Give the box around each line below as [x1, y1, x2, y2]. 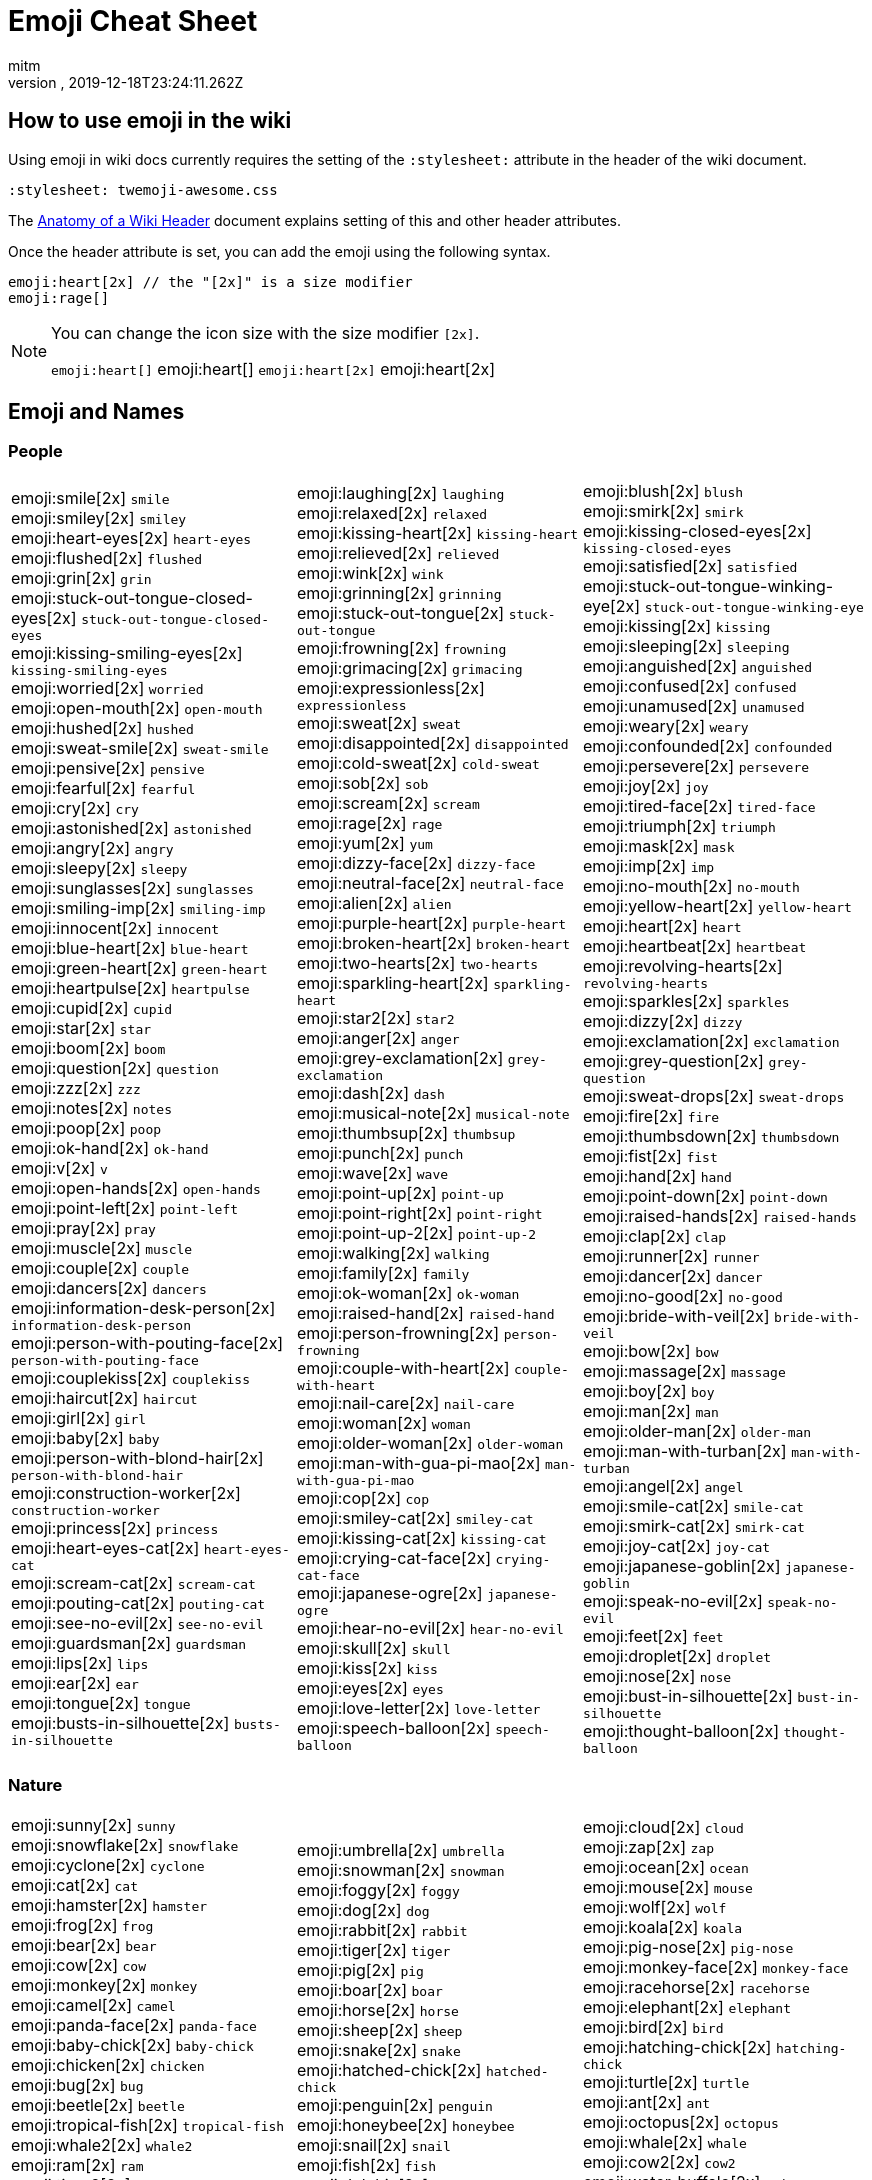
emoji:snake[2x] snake [296, 2039, 461, 2060]
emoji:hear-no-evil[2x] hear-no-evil [296, 1618, 564, 1639]
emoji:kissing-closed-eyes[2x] [582, 520, 812, 541]
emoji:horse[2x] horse [296, 1999, 459, 2020]
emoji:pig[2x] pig [296, 1959, 424, 1980]
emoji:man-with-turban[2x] [582, 1440, 787, 1461]
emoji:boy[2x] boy [582, 1380, 715, 1401]
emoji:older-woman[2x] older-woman [296, 1433, 564, 1454]
